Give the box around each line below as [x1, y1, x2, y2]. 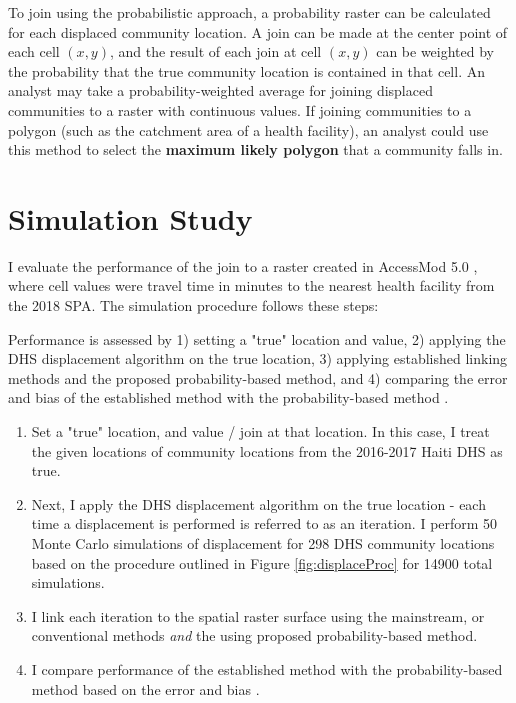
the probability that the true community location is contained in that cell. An [8, 60, 485, 81]
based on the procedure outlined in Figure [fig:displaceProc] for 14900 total [31, 552, 493, 573]
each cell [8, 41, 60, 62]
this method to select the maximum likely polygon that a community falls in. [8, 139, 503, 160]
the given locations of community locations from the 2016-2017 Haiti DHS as [31, 440, 503, 461]
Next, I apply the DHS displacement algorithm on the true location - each [31, 493, 486, 514]
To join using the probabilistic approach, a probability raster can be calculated [8, 2, 491, 22]
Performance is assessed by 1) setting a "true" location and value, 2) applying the [8, 328, 506, 349]
